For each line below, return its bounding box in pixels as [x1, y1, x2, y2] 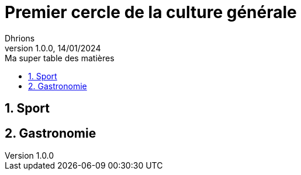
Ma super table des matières [5, 52, 115, 63]
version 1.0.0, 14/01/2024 [5, 43, 101, 53]
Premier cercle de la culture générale [5, 2, 297, 22]
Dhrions [5, 33, 35, 43]
